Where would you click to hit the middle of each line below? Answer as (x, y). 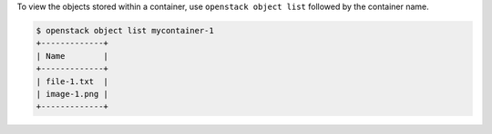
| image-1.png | (72, 94)
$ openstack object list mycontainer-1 (125, 30)
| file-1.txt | (72, 81)
